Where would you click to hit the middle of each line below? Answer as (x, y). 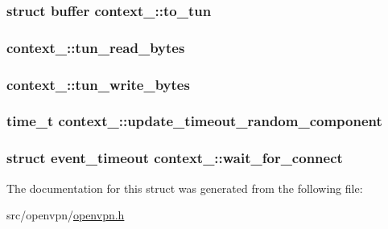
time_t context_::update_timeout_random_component (194, 121)
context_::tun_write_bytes (98, 84)
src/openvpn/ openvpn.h (66, 215)
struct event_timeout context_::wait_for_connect (175, 158)
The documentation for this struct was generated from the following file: (185, 188)
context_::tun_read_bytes (96, 47)
